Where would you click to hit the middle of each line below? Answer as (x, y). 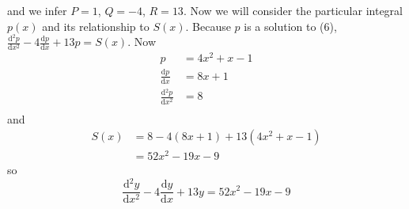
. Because (208, 26)
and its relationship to (96, 26)
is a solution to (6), (290, 26)
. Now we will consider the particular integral (293, 10)
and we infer (37, 10)
